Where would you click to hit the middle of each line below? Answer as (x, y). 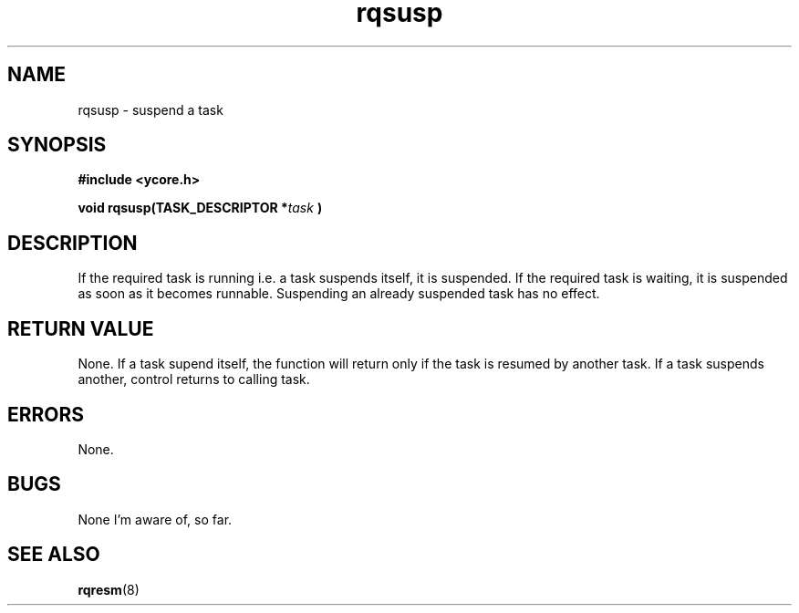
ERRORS (46, 414)
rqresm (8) (109, 589)
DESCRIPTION (73, 243)
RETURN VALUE (81, 328)
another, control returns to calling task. (194, 379)
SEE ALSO (54, 555)
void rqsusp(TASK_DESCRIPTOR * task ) (200, 208)
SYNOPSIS (57, 145)
